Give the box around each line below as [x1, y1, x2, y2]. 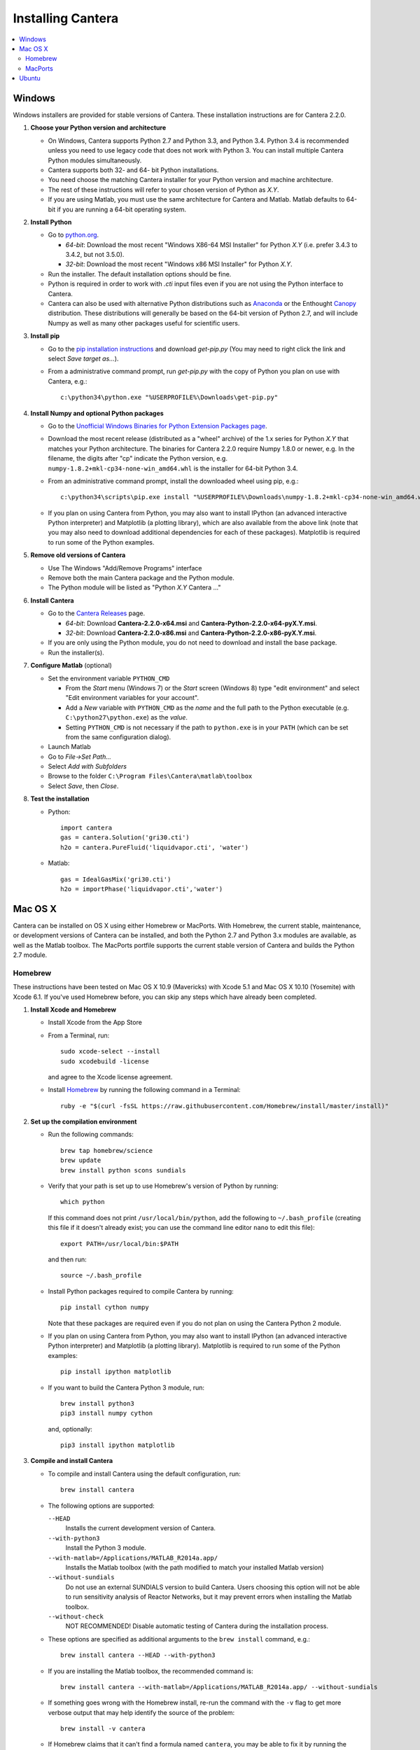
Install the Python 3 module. [65, 1543, 146, 1552]
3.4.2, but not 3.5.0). [65, 251, 125, 259]
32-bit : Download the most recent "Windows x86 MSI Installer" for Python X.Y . [65, 260, 293, 269]
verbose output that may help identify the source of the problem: [48, 1708, 235, 1716]
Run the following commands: [48, 1130, 134, 1139]
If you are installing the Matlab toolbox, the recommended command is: [48, 1667, 253, 1675]
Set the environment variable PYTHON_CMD [48, 674, 170, 682]
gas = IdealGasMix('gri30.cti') [60, 875, 171, 883]
